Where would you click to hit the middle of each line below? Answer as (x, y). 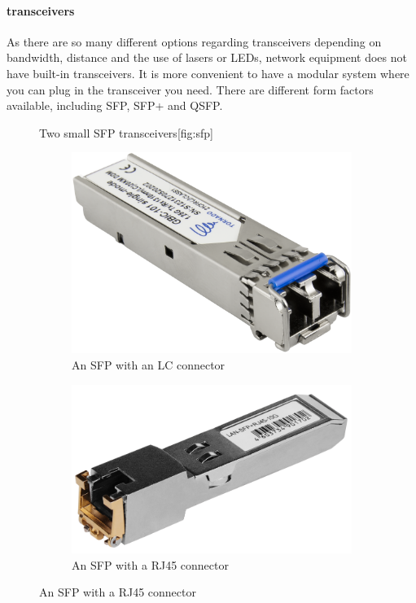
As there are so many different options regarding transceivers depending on (194, 41)
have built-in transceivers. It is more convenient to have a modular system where (208, 73)
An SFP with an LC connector (149, 364)
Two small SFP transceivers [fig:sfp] (126, 132)
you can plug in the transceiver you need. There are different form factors (190, 89)
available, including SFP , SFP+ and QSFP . (115, 105)
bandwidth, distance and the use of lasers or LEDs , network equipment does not (207, 57)
